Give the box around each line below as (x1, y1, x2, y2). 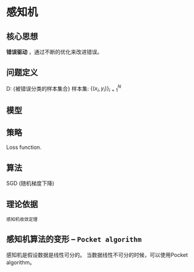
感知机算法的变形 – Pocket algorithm (6, 234, 142, 244)
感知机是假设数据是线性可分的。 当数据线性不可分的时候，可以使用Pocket (6, 251, 188, 258)
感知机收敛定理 (6, 217, 38, 223)
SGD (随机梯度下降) (6, 180, 55, 187)
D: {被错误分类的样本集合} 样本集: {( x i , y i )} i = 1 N (6, 83, 121, 94)
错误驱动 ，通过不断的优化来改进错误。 (6, 49, 103, 55)
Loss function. (6, 144, 42, 151)
